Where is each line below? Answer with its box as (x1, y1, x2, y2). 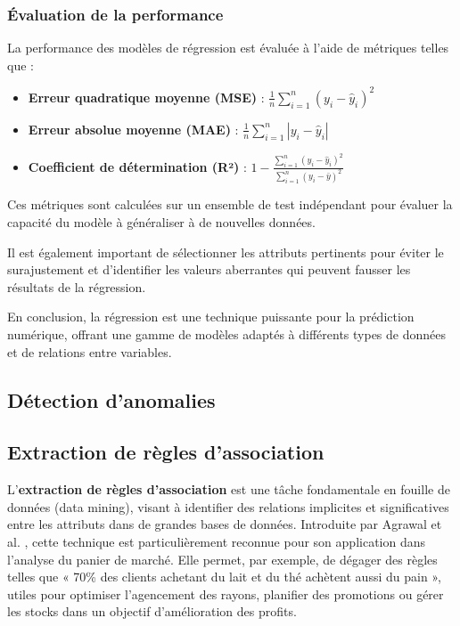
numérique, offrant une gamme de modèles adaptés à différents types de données (7, 325, 446, 343)
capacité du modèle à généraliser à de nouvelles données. (7, 213, 316, 232)
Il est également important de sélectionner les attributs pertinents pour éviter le (7, 242, 444, 261)
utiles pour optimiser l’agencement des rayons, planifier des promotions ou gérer (7, 584, 444, 603)
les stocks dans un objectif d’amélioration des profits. (7, 602, 297, 621)
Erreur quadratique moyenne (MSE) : (28, 87, 265, 106)
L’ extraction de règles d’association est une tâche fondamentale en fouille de (7, 480, 450, 499)
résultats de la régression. (7, 277, 146, 296)
